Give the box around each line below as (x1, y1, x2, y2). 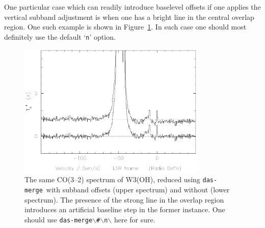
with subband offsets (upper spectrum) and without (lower (46, 184, 230, 194)
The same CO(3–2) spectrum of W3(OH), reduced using (24, 174, 200, 185)
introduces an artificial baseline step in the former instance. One (24, 204, 225, 215)
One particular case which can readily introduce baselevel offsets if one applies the (4, 2, 261, 12)
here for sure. (114, 214, 155, 224)
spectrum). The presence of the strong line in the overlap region (24, 194, 224, 205)
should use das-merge (24, 214, 93, 224)
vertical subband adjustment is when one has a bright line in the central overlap (4, 11, 254, 22)
